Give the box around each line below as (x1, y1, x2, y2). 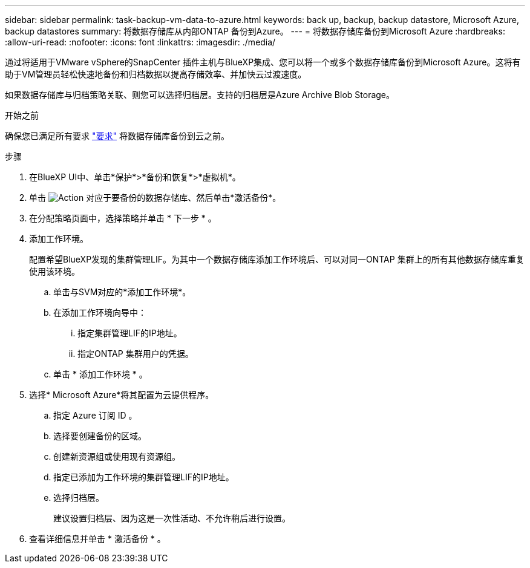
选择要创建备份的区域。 (53, 431, 146, 441)
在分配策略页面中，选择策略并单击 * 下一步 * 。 (29, 213, 217, 223)
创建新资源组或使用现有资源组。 (53, 451, 180, 462)
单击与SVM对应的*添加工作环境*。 (53, 287, 191, 297)
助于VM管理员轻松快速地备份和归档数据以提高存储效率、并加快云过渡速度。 (5, 69, 307, 79)
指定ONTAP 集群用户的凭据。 (77, 348, 194, 359)
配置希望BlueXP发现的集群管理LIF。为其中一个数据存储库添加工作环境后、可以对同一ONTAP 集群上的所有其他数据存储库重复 (29, 254, 525, 264)
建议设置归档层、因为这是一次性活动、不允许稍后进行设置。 (53, 513, 290, 523)
